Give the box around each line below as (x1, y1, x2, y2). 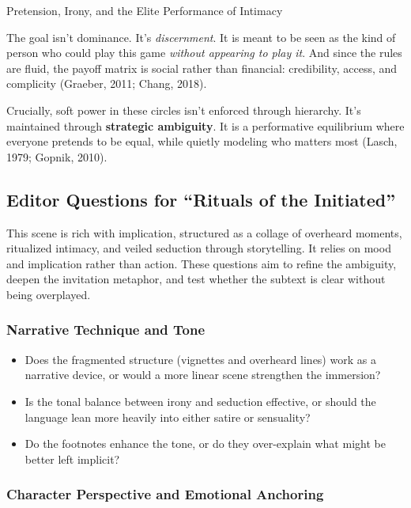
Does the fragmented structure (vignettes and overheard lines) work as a (25, 351, 376, 367)
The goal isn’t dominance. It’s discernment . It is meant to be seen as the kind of (6, 28, 396, 45)
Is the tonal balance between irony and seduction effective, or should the (25, 392, 376, 409)
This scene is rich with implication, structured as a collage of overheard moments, (6, 224, 402, 241)
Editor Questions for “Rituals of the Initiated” (6, 187, 396, 211)
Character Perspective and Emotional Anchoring (6, 484, 324, 504)
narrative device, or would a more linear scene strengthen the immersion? (25, 366, 381, 383)
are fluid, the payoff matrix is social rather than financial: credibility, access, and (6, 59, 398, 76)
